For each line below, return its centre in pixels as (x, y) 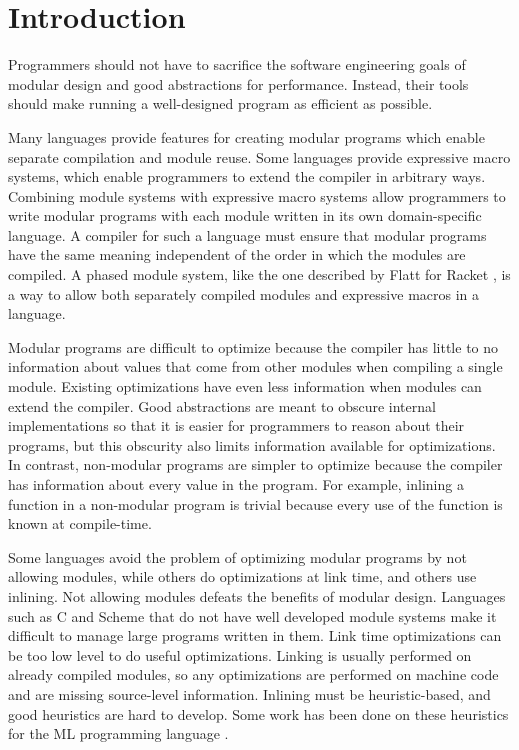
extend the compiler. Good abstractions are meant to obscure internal (222, 405)
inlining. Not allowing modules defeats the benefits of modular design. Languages (257, 595)
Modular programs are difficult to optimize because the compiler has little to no (253, 346)
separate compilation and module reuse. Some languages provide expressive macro (259, 156)
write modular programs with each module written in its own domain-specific (245, 215)
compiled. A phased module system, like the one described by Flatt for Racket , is (259, 274)
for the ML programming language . (118, 733)
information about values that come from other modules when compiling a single (255, 366)
